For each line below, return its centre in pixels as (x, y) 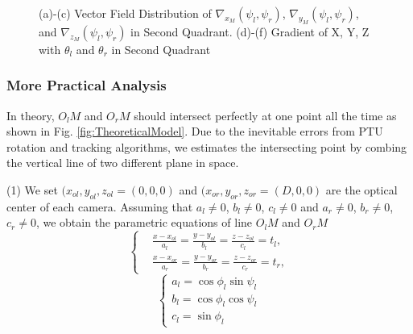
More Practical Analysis (87, 85)
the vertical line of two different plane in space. (123, 163)
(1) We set (32, 189)
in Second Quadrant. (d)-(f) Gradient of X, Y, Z (250, 31)
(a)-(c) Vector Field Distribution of (125, 13)
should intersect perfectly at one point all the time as (265, 115)
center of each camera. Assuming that (100, 206)
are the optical (361, 189)
